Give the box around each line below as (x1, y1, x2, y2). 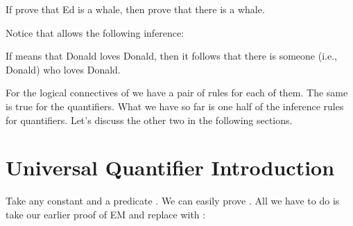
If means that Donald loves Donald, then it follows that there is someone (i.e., (6, 49, 337, 63)
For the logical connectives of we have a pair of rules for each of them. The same (6, 85, 348, 100)
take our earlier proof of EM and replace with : (6, 207, 206, 221)
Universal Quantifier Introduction (6, 153, 335, 182)
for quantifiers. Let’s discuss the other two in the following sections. (6, 112, 293, 127)
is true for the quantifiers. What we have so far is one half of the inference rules (6, 98, 344, 113)
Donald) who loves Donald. (6, 62, 121, 76)
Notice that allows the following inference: (6, 25, 184, 40)
